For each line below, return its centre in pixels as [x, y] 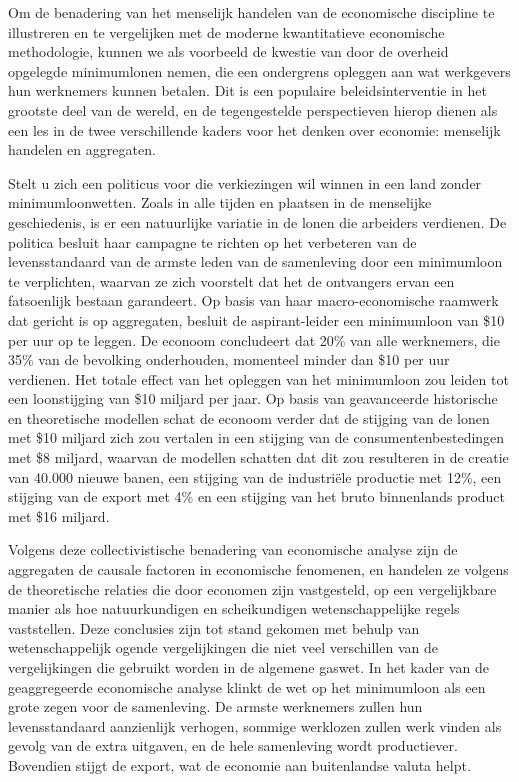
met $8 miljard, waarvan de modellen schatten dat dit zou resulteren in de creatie [258, 457]
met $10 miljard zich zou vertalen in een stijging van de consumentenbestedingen [256, 437]
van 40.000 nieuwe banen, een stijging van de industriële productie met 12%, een [255, 476]
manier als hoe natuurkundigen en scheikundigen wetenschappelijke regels [234, 608]
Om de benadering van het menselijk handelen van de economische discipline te [251, 12]
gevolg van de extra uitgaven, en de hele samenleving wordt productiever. [233, 745]
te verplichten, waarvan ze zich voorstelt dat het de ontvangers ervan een [231, 280]
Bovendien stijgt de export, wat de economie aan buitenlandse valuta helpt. [239, 764]
